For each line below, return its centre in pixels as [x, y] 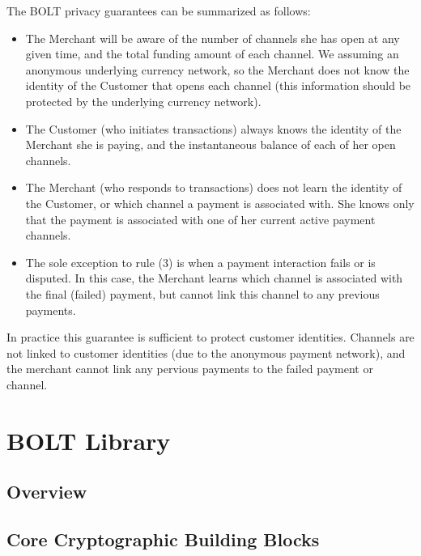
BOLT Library [89, 440]
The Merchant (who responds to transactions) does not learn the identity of [214, 187]
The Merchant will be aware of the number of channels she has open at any [213, 38]
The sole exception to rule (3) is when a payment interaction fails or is [200, 262]
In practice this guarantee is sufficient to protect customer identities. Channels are [210, 337]
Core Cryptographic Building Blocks [163, 539]
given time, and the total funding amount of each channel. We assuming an [212, 54]
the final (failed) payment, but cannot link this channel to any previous [202, 293]
